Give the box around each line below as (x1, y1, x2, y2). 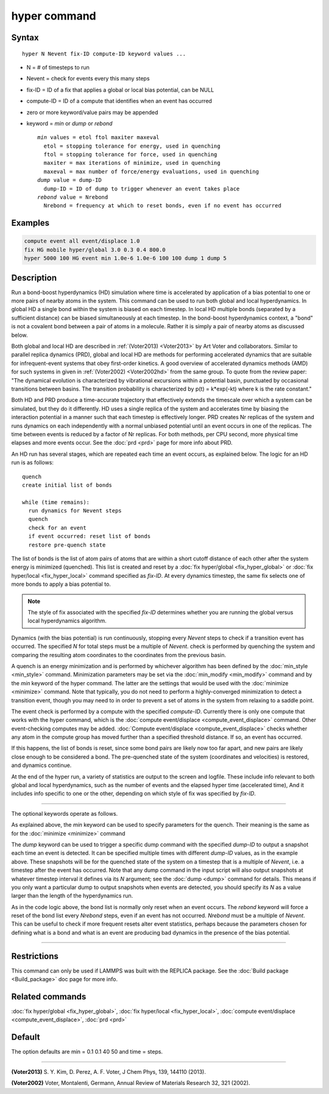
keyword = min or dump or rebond (26, 120, 113, 127)
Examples (11, 218, 50, 228)
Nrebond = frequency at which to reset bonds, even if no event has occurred (43, 202, 281, 209)
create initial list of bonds (22, 481, 113, 488)
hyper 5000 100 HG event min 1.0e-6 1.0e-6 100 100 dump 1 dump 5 (24, 255, 227, 262)
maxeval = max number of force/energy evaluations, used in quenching (43, 168, 259, 175)
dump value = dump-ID (37, 177, 102, 184)
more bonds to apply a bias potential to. (11, 580, 111, 588)
